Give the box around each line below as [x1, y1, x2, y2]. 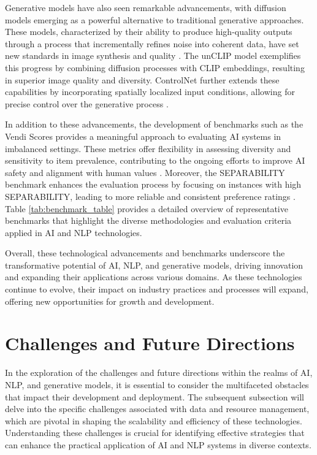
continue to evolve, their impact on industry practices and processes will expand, [5, 283, 308, 296]
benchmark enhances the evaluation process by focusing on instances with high [5, 178, 302, 191]
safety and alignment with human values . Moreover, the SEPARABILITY [5, 166, 285, 178]
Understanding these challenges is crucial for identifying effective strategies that [5, 426, 305, 439]
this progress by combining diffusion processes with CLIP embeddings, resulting [5, 61, 305, 74]
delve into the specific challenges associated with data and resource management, [5, 402, 310, 415]
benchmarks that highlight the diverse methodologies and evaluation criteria [5, 214, 292, 227]
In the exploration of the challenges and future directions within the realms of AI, [5, 366, 313, 379]
